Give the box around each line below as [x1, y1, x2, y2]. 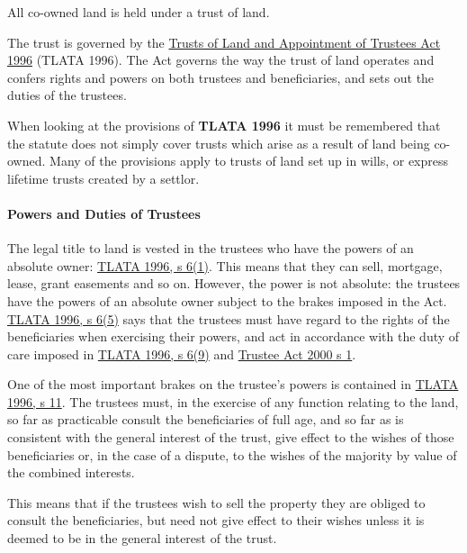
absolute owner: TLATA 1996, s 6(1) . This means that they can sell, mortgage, [7, 256, 443, 275]
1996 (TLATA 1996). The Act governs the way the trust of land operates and [7, 50, 435, 69]
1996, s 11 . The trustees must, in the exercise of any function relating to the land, [7, 392, 459, 411]
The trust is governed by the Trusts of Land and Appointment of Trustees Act [7, 32, 441, 51]
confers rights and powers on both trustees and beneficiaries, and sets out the [7, 68, 435, 86]
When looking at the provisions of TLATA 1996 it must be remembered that [7, 115, 441, 134]
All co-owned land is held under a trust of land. [7, 3, 270, 21]
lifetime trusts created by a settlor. [7, 168, 200, 187]
